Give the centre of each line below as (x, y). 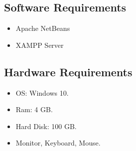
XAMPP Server (40, 45)
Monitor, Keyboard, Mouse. (58, 143)
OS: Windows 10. (42, 92)
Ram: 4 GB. (34, 109)
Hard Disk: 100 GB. (46, 126)
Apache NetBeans (43, 28)
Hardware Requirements (68, 72)
